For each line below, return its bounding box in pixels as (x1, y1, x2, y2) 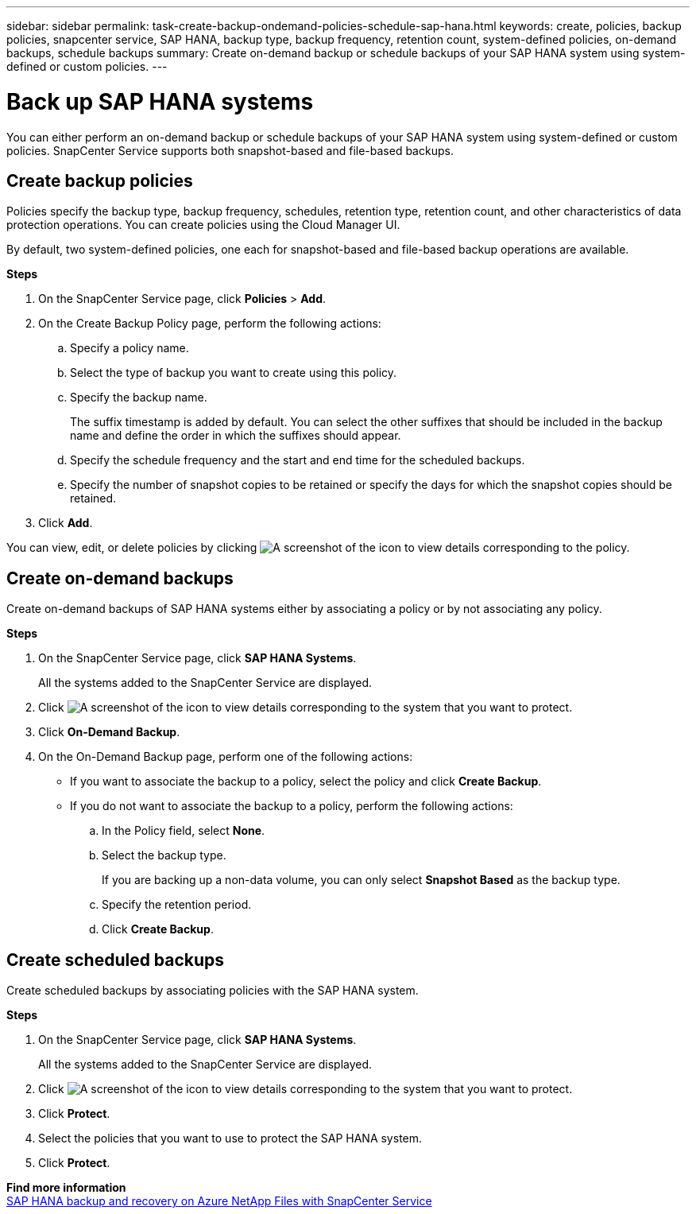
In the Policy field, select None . (102, 824, 265, 838)
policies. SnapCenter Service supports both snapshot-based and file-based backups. (6, 143, 454, 157)
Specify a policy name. (70, 341, 189, 355)
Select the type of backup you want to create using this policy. (70, 366, 397, 380)
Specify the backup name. (70, 390, 207, 405)
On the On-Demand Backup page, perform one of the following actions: (38, 750, 413, 764)
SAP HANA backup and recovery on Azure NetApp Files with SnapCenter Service (6, 1194, 432, 1208)
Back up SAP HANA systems (6, 87, 314, 115)
